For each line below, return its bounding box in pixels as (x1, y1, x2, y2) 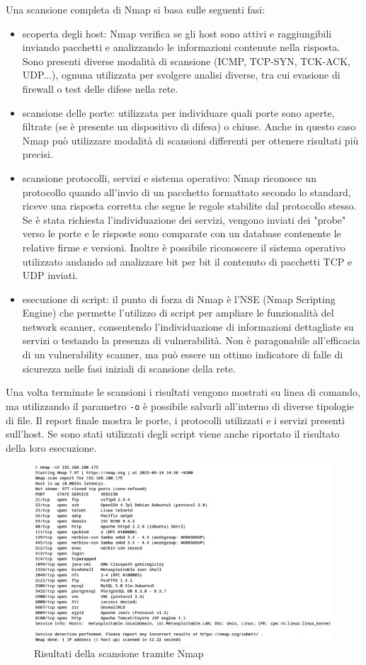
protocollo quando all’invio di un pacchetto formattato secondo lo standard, (22, 184, 351, 199)
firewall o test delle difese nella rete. (22, 81, 178, 96)
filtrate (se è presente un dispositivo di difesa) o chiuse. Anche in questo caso (22, 119, 356, 134)
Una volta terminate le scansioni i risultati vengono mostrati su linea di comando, (6, 385, 361, 399)
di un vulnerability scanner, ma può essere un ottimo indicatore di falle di (22, 347, 343, 362)
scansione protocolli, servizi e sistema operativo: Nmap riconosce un (22, 170, 316, 185)
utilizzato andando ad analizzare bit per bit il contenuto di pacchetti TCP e (22, 254, 353, 268)
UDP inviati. (22, 268, 78, 283)
